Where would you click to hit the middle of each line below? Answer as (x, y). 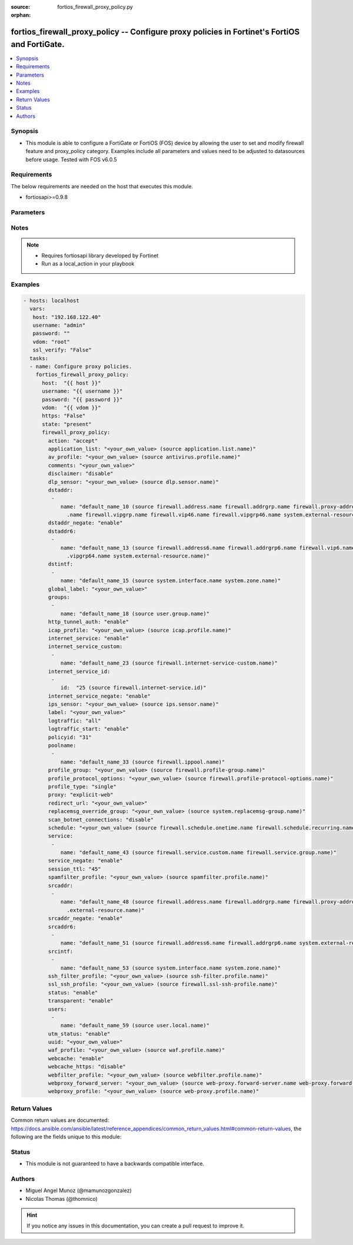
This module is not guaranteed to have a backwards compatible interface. (115, 1164)
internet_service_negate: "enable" (99, 696)
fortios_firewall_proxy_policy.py (95, 7)
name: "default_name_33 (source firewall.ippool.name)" (143, 762)
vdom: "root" (51, 342)
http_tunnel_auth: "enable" (89, 622)
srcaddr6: (62, 927)
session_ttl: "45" (74, 869)
